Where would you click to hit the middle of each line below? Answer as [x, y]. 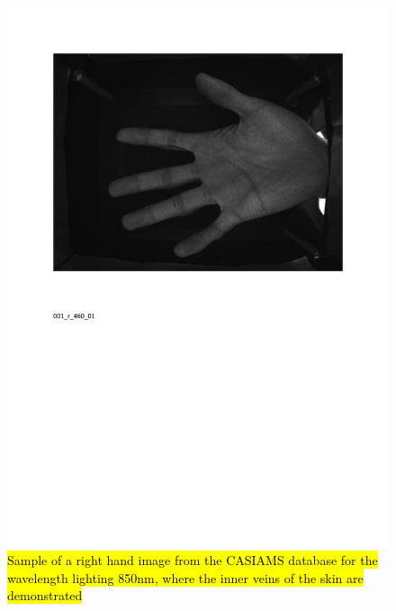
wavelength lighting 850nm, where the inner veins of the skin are [185, 577]
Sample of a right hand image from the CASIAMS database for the [193, 560]
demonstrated [45, 595]
